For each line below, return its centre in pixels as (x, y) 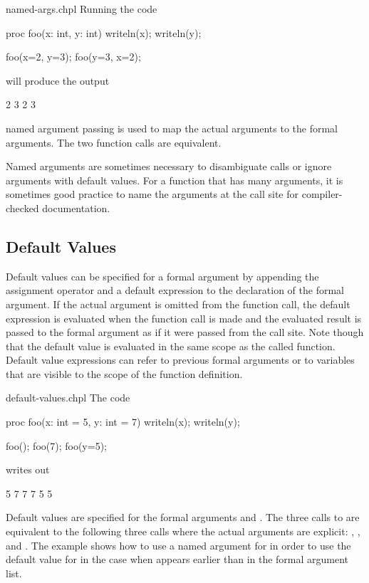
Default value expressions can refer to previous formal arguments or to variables (180, 360)
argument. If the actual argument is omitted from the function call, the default (178, 304)
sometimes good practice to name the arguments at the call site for (152, 194)
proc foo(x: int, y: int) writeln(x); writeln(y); (104, 32)
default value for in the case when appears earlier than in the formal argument (177, 559)
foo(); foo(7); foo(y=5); (56, 445)
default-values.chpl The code (68, 398)
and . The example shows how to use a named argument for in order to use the (178, 545)
